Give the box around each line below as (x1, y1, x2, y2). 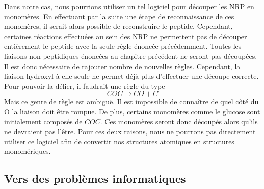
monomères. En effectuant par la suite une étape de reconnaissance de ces (4, 11, 234, 21)
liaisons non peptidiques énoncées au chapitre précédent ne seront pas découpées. (4, 50, 257, 61)
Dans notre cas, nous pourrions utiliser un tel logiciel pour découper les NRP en (4, 1, 254, 11)
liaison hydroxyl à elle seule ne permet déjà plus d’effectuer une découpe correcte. (4, 71, 259, 81)
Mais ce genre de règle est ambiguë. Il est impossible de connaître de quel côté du (4, 96, 259, 107)
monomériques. (4, 146, 51, 156)
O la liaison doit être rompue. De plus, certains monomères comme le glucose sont (4, 106, 260, 116)
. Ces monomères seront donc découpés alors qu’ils (100, 116, 258, 127)
